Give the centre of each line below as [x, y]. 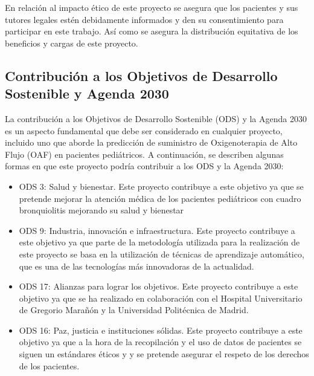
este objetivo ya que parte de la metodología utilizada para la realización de [159, 242]
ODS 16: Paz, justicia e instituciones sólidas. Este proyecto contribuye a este [161, 330]
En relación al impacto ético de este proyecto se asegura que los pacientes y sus [152, 7]
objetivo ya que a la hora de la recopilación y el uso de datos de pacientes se [160, 342]
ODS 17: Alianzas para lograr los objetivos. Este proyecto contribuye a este [159, 286]
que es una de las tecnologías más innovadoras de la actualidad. [136, 266]
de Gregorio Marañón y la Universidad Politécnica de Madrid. [134, 310]
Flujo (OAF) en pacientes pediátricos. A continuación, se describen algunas [144, 154]
